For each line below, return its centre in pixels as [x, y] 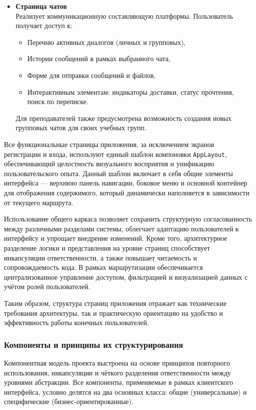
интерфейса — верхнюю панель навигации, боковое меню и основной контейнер [126, 183]
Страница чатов [41, 6]
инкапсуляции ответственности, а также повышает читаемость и [101, 257]
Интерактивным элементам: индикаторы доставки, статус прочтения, [131, 92]
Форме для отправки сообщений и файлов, [91, 75]
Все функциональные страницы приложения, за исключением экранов [109, 144]
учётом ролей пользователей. [47, 286]
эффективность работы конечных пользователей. [76, 322]
